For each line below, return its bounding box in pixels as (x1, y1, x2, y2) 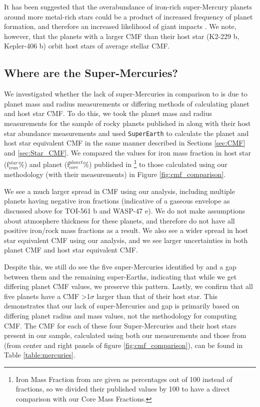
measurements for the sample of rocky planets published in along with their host (4, 117, 251, 128)
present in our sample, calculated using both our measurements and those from (4, 330, 246, 340)
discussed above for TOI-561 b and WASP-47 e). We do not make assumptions (4, 205, 245, 215)
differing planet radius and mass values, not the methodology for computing (4, 310, 237, 320)
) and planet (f (24, 159, 69, 169)
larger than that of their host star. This (96, 290, 218, 301)
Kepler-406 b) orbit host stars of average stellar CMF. (4, 40, 170, 51)
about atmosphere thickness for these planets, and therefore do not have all (4, 215, 235, 225)
